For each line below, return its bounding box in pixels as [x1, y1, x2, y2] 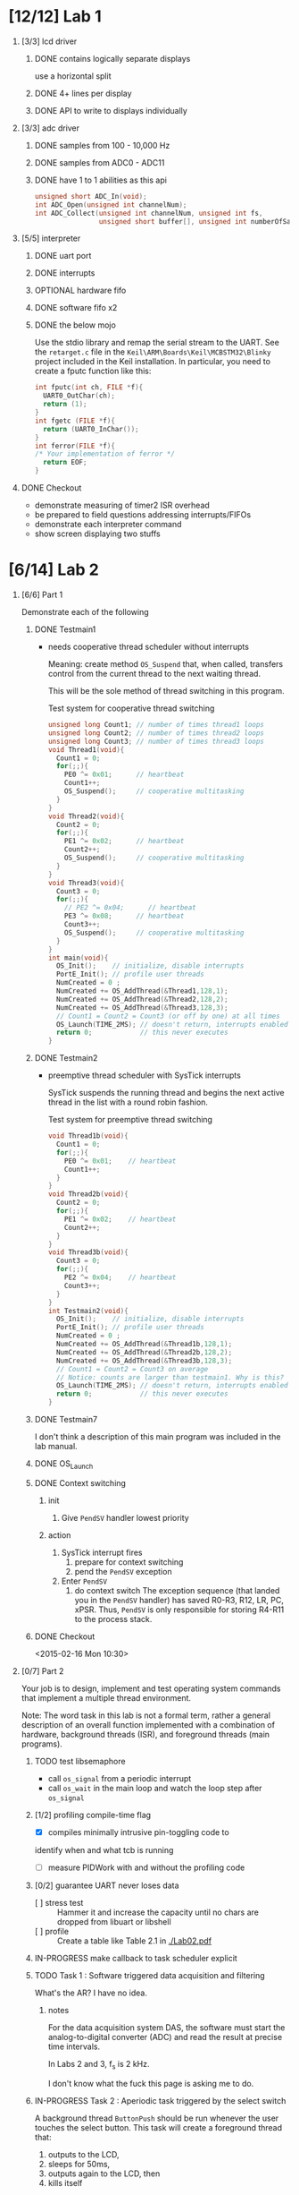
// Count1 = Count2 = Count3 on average [55, 1364, 209, 1373]
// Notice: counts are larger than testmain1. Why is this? [55, 1372, 285, 1382]
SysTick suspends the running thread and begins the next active [47, 1088, 285, 1098]
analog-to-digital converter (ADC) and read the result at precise [47, 2031, 283, 2042]
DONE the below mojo [34, 320, 117, 330]
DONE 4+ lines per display [34, 88, 132, 98]
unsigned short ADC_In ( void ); [34, 192, 148, 201]
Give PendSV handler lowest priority [61, 1512, 189, 1523]
